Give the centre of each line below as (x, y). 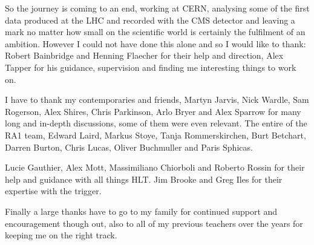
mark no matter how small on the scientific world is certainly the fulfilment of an (155, 32)
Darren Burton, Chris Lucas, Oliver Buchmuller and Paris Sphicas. (129, 147)
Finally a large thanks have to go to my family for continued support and (141, 211)
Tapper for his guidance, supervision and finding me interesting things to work (151, 67)
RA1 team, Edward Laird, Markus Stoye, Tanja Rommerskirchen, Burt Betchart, (155, 135)
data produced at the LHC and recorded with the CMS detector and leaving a (150, 20)
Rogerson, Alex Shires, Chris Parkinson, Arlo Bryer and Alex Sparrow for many (153, 111)
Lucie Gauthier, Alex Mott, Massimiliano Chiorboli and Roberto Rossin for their (155, 167)
